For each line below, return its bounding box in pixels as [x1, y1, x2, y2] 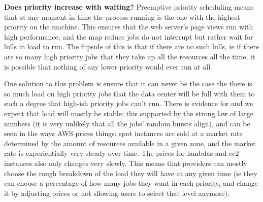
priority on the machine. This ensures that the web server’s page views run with [4, 21, 253, 32]
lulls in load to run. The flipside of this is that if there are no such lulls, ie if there [4, 41, 259, 52]
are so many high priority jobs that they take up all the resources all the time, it [4, 51, 255, 61]
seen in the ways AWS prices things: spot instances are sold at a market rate [4, 128, 243, 139]
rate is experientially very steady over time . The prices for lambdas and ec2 [4, 148, 239, 158]
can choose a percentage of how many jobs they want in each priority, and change [4, 178, 258, 188]
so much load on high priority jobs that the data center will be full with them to [4, 88, 255, 98]
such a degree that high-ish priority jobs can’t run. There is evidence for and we [4, 98, 253, 109]
